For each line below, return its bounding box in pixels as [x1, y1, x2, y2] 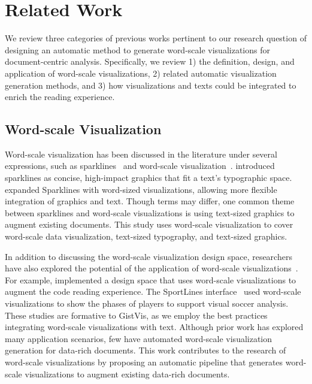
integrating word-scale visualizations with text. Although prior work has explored [5, 320, 304, 333]
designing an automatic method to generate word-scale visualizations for [5, 43, 270, 56]
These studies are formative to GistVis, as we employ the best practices [5, 309, 268, 321]
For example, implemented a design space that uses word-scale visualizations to [5, 273, 296, 286]
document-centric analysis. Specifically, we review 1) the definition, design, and [5, 55, 295, 68]
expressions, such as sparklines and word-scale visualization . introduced [5, 159, 275, 172]
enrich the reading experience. [5, 90, 115, 103]
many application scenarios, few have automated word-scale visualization [5, 332, 272, 344]
